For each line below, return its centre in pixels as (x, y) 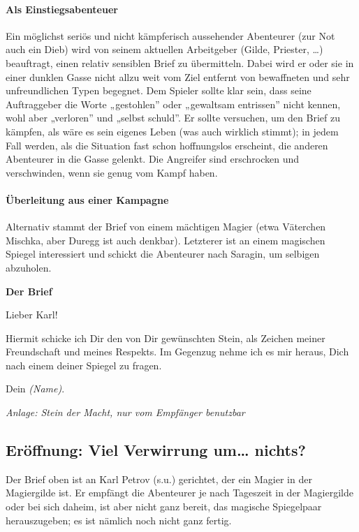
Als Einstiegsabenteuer (62, 9)
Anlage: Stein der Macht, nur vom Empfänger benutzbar (125, 412)
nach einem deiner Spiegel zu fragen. (84, 365)
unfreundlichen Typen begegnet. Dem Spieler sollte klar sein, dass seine (159, 90)
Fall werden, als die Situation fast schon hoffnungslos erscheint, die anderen (167, 145)
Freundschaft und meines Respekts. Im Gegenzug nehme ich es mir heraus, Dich (177, 352)
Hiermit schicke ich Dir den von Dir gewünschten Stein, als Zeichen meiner (166, 338)
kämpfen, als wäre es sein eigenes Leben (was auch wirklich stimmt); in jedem (172, 131)
